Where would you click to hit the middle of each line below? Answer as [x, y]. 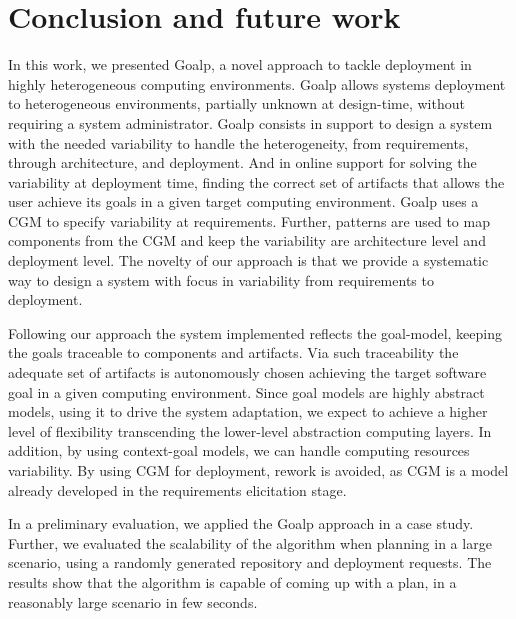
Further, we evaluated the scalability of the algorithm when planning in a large [250, 542]
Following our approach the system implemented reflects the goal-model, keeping [255, 332]
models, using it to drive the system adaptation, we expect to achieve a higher [248, 411]
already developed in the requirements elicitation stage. [177, 489]
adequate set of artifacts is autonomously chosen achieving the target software [247, 372]
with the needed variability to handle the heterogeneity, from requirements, [238, 142]
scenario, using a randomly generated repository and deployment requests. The [250, 562]
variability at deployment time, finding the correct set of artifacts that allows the [256, 181]
